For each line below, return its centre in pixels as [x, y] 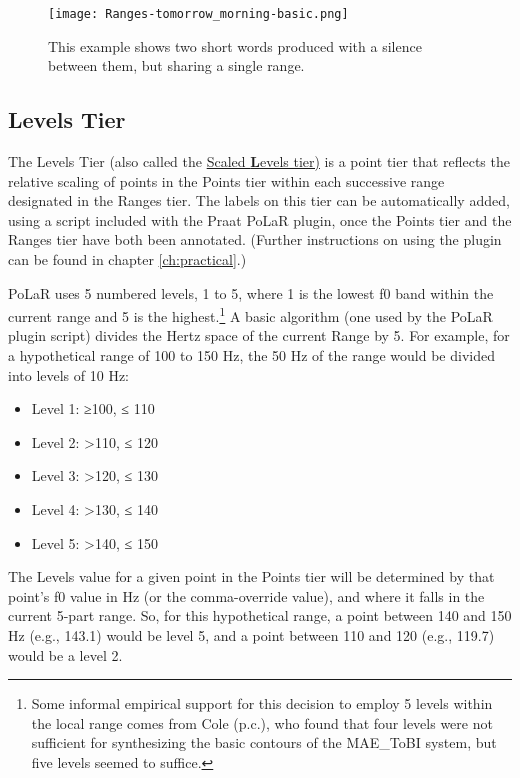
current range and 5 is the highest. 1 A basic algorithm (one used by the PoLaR [250, 314]
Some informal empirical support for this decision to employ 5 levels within [262, 703]
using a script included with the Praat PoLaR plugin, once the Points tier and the [260, 219]
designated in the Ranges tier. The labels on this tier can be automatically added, [259, 200]
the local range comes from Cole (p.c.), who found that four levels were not [262, 722]
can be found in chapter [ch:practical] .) [127, 259]
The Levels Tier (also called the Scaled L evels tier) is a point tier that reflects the [259, 161]
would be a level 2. [65, 654]
